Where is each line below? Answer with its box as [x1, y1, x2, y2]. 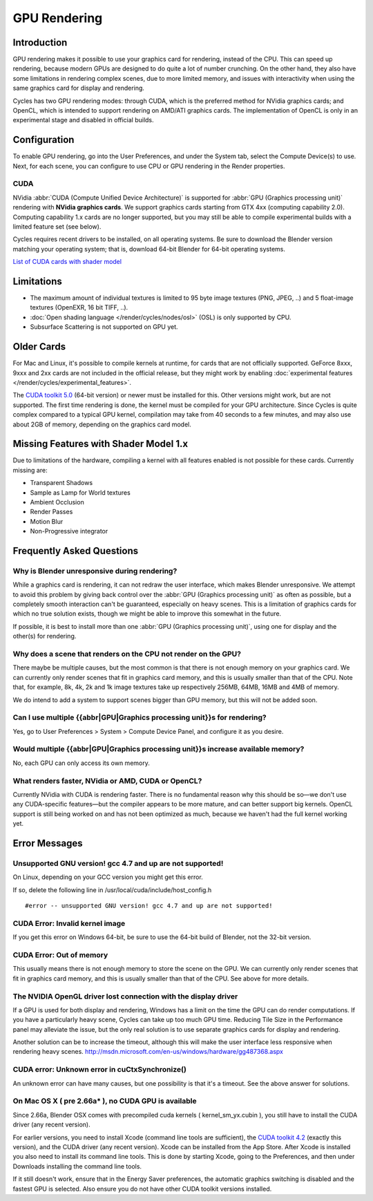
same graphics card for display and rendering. [12, 84, 145, 93]
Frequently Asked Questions [12, 545, 139, 556]
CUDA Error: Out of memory [12, 950, 108, 960]
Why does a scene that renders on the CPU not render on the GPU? [12, 650, 242, 659]
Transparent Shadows [30, 479, 93, 487]
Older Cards [12, 341, 66, 352]
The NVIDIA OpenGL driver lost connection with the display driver [12, 992, 238, 1001]
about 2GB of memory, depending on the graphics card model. [12, 420, 191, 428]
